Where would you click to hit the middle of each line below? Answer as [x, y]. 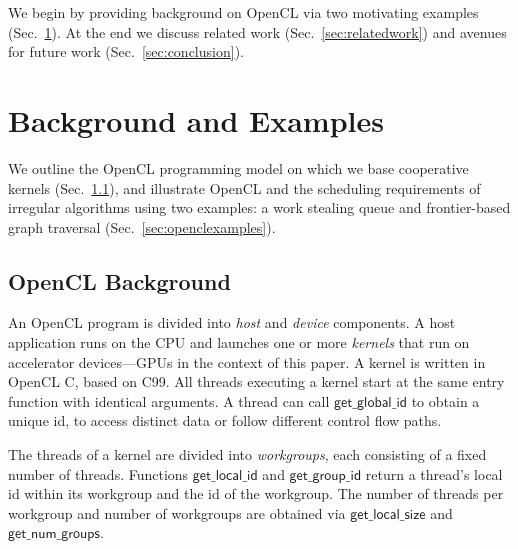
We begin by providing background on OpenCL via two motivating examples [243, 12]
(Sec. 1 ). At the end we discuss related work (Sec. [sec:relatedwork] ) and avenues [257, 31]
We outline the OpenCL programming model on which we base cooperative [238, 167]
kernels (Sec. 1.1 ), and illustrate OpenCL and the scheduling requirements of [244, 187]
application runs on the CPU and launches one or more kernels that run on [239, 342]
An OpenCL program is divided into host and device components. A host [232, 322]
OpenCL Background [119, 280]
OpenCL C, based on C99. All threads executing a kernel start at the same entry [256, 381]
